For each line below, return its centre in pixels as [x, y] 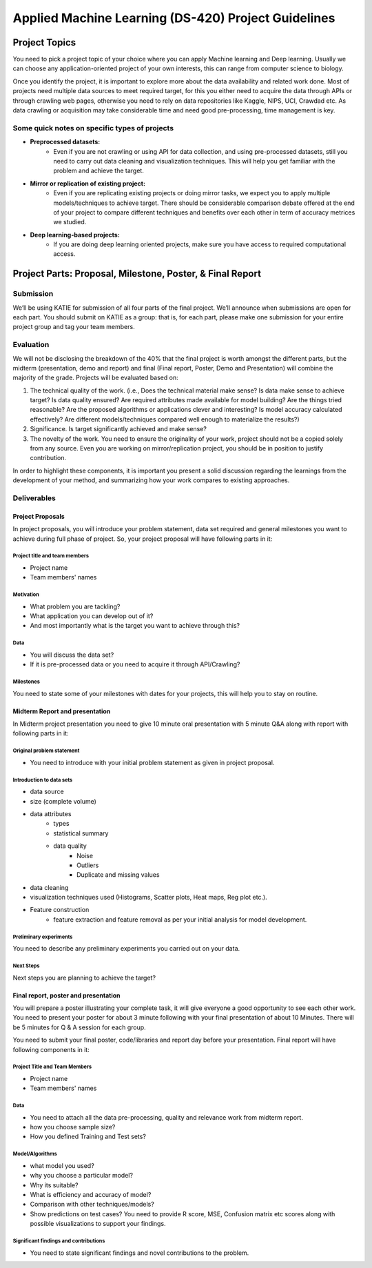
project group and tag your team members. [74, 327]
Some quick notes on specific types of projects [93, 128]
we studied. [70, 222]
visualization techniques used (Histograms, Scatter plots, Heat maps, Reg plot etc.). [149, 898]
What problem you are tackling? [75, 606]
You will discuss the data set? [72, 655]
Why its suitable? [54, 1185]
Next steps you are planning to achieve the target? [84, 978]
